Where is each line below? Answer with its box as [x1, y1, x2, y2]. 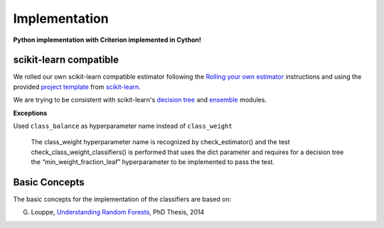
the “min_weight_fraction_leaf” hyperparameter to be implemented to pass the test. [31, 158, 275, 166]
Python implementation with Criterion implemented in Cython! [13, 36, 202, 44]
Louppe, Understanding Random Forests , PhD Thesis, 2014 [31, 208, 205, 217]
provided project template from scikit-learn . [13, 82, 142, 91]
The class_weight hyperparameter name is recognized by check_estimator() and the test [31, 138, 291, 146]
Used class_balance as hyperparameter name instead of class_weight [13, 121, 233, 131]
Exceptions [13, 109, 48, 117]
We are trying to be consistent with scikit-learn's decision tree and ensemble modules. [13, 96, 267, 104]
